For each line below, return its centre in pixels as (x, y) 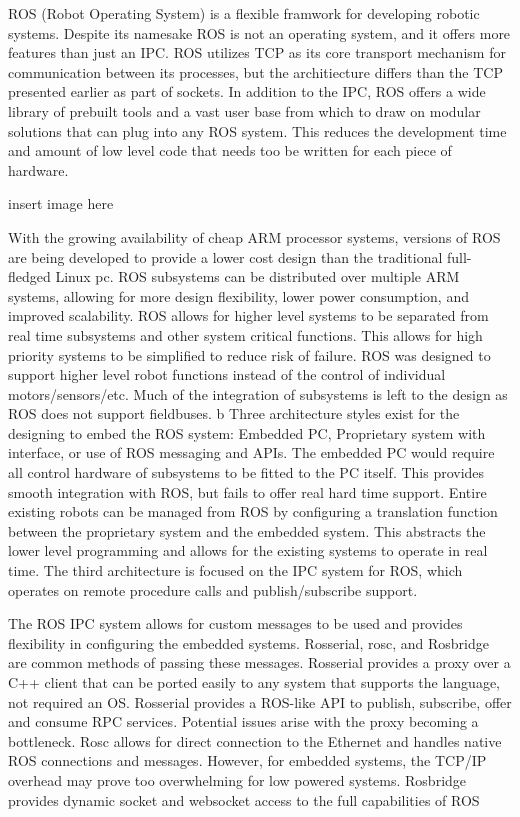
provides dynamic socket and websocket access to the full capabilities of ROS (244, 799)
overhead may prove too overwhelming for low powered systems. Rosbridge (237, 779)
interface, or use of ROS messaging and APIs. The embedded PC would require (251, 452)
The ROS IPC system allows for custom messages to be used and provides (235, 623)
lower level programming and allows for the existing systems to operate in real (248, 550)
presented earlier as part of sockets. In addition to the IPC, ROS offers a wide (247, 91)
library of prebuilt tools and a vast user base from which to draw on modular (244, 110)
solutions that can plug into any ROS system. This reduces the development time (257, 130)
